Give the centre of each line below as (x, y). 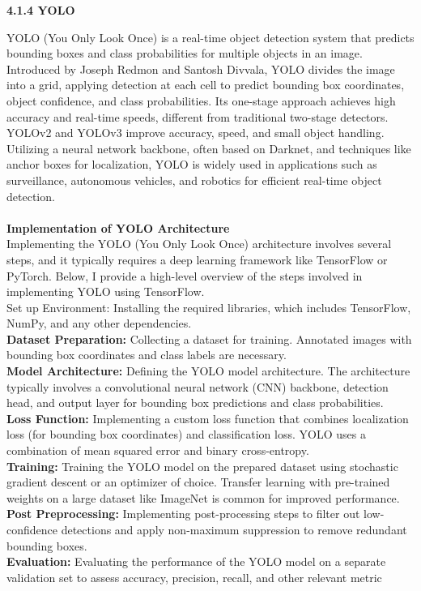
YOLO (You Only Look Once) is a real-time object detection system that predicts (210, 37)
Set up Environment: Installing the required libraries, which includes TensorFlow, (209, 307)
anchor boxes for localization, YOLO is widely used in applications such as (192, 164)
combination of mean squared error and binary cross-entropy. (158, 450)
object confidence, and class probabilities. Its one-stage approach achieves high (201, 100)
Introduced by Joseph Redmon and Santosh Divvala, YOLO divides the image (201, 69)
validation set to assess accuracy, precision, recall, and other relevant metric (194, 577)
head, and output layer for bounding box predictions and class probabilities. (195, 403)
